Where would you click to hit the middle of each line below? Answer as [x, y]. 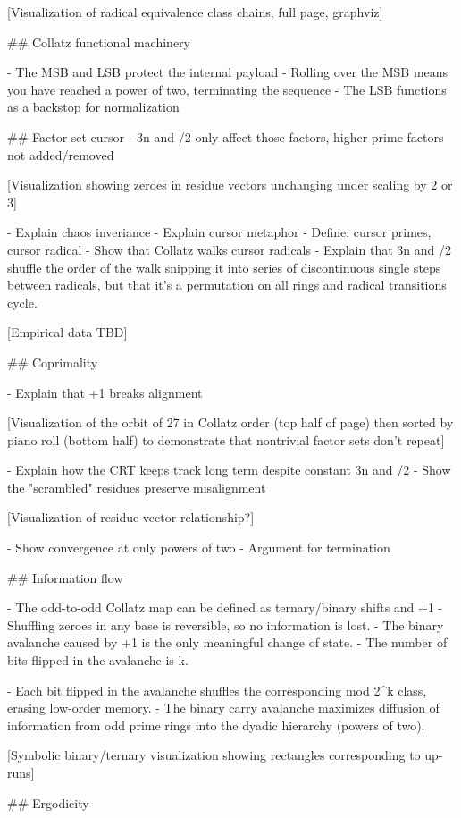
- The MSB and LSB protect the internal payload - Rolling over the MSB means [228, 72]
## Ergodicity [48, 802]
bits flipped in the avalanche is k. [98, 660]
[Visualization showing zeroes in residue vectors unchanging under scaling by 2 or [230, 185]
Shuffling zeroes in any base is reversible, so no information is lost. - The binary [226, 624]
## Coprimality [53, 362]
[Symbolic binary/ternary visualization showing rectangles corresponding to [214, 755]
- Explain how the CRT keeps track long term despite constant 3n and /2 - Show [229, 470]
